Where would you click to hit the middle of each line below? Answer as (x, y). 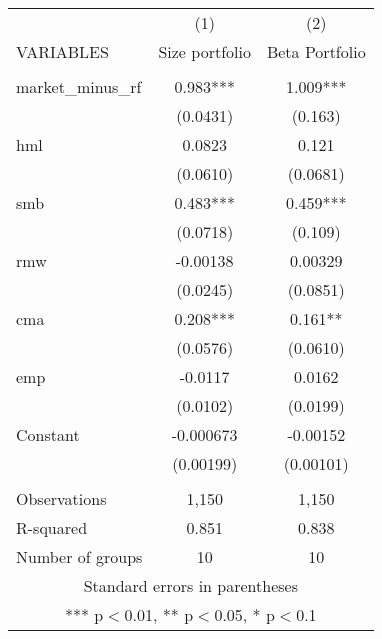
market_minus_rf (79, 86)
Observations (61, 498)
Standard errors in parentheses (190, 585)
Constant (48, 434)
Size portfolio (204, 51)
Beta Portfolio (316, 51)
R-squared (52, 527)
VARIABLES (62, 51)
